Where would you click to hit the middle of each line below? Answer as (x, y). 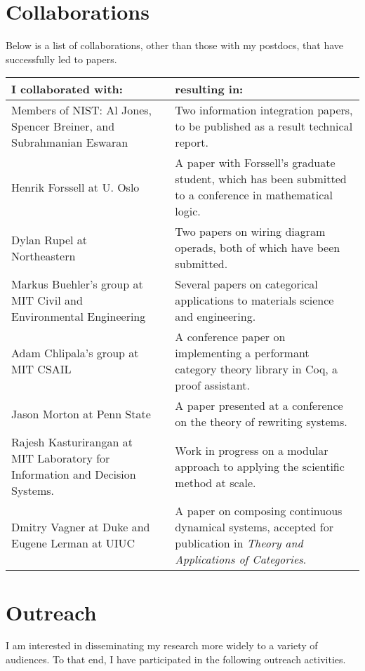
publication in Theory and (239, 543)
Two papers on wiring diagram (250, 232)
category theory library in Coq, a (257, 369)
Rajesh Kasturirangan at (72, 442)
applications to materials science (254, 300)
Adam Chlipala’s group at (75, 353)
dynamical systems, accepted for (254, 527)
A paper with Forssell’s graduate (255, 163)
